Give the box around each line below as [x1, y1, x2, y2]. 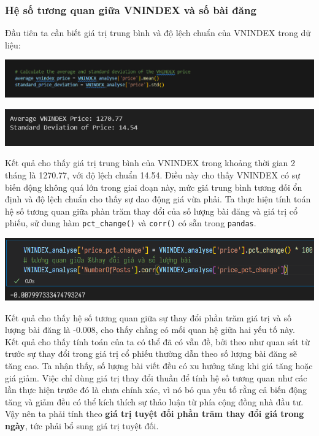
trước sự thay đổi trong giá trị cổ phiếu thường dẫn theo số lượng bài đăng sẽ [5, 347, 297, 360]
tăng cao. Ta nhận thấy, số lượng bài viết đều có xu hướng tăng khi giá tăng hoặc [5, 359, 313, 372]
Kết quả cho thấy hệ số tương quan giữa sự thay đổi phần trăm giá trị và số [5, 311, 291, 324]
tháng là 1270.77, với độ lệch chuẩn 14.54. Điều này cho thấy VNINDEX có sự [5, 169, 300, 182]
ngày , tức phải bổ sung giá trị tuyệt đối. [5, 419, 159, 432]
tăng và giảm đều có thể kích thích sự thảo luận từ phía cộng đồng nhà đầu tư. [5, 395, 304, 408]
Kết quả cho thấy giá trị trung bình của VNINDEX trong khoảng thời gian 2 [5, 156, 296, 169]
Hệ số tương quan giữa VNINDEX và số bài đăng [5, 2, 256, 17]
